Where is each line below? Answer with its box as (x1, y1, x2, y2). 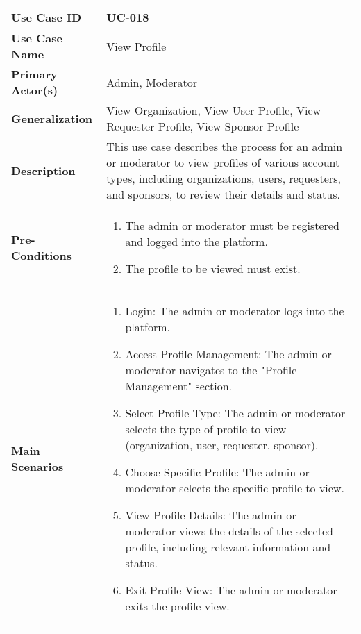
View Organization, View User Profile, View (106, 102, 321, 118)
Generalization (11, 110, 93, 126)
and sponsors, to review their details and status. (106, 186, 340, 202)
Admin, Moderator (106, 74, 198, 90)
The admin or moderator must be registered (125, 217, 339, 233)
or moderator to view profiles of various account (106, 154, 340, 170)
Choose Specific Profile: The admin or (125, 464, 310, 480)
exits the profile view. (125, 598, 230, 614)
